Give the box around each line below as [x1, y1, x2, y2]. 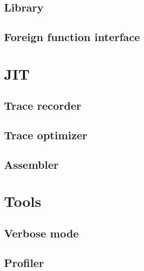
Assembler [4, 156, 58, 172]
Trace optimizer [4, 127, 87, 143]
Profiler [4, 254, 44, 270]
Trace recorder [4, 98, 81, 113]
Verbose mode [4, 225, 79, 241]
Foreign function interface [4, 29, 140, 45]
